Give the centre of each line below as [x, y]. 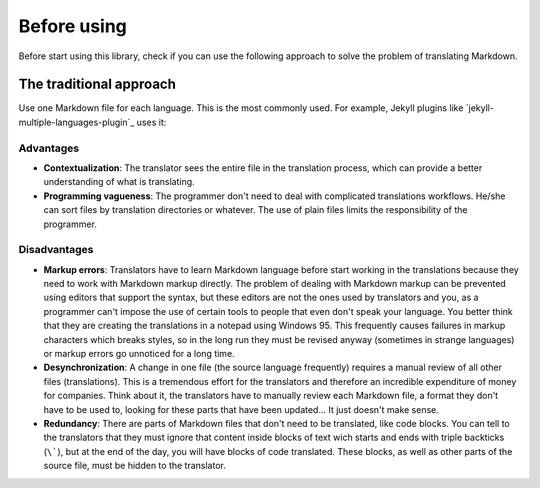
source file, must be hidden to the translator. [135, 466]
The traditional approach [97, 84]
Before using [72, 26]
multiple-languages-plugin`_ [76, 122]
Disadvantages [56, 250]
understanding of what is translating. [119, 182]
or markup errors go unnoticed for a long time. [139, 354]
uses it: [151, 122]
